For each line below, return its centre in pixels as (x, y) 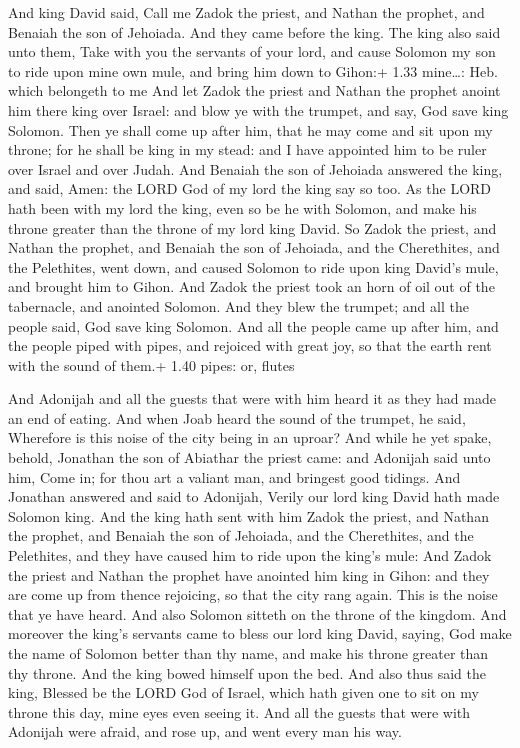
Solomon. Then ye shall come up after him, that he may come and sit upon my (250, 129)
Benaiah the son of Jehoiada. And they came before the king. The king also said (254, 31)
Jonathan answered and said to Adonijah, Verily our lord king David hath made (254, 496)
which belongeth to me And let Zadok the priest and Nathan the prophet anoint (254, 90)
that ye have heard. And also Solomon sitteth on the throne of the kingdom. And (257, 613)
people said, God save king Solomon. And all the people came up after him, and (253, 325)
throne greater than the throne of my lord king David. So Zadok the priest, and (252, 227)
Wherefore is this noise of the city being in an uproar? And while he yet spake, (250, 437)
